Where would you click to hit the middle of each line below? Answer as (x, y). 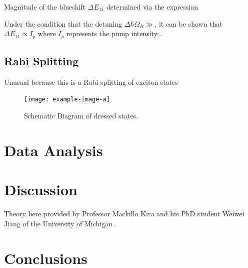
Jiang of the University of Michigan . (60, 223)
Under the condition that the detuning (63, 23)
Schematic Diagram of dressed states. (81, 116)
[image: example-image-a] (67, 100)
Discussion (41, 189)
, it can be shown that (188, 23)
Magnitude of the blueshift (45, 7)
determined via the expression (152, 7)
